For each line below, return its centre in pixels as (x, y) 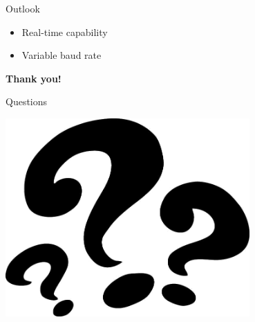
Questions (27, 101)
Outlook (23, 8)
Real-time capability (65, 32)
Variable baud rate (62, 55)
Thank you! (34, 78)
